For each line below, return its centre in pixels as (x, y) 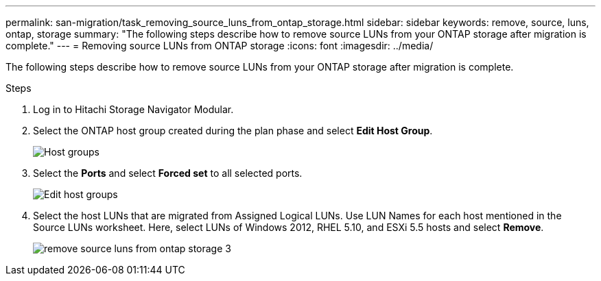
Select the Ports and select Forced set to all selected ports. (168, 173)
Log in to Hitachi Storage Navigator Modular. (133, 109)
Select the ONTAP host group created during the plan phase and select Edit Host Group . (233, 131)
